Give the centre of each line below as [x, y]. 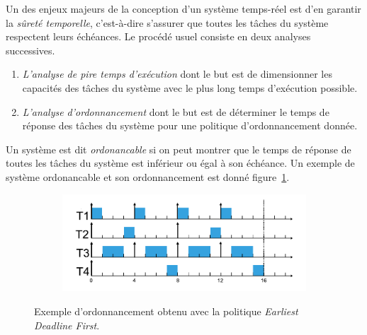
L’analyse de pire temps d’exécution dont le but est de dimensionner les [177, 74]
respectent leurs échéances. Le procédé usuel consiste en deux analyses [158, 36]
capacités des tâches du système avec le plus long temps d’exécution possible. [190, 87]
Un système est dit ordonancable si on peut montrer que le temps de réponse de [179, 149]
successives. [30, 50]
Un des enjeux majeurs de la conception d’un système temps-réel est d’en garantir [183, 8]
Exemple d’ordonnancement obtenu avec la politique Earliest [166, 311]
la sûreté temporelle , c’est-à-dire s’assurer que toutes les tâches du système [167, 22]
